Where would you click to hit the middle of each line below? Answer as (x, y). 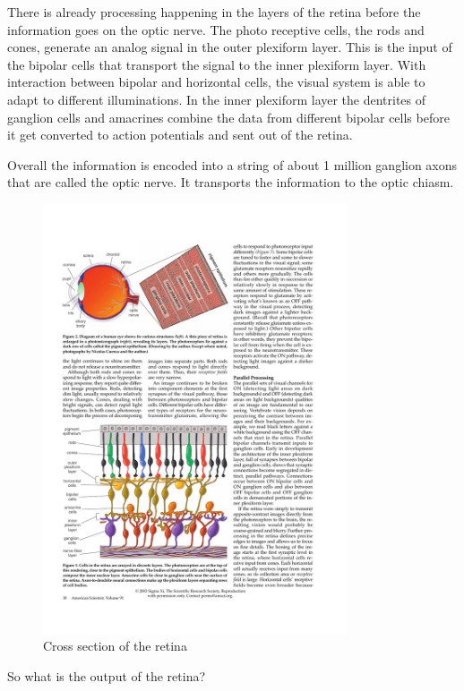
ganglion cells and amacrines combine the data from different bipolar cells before (228, 117)
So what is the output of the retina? (107, 675)
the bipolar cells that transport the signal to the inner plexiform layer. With (217, 64)
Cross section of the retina (115, 646)
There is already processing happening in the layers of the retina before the (214, 12)
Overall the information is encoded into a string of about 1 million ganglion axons (232, 164)
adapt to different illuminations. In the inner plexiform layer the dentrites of (217, 99)
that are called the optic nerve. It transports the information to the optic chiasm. (231, 182)
